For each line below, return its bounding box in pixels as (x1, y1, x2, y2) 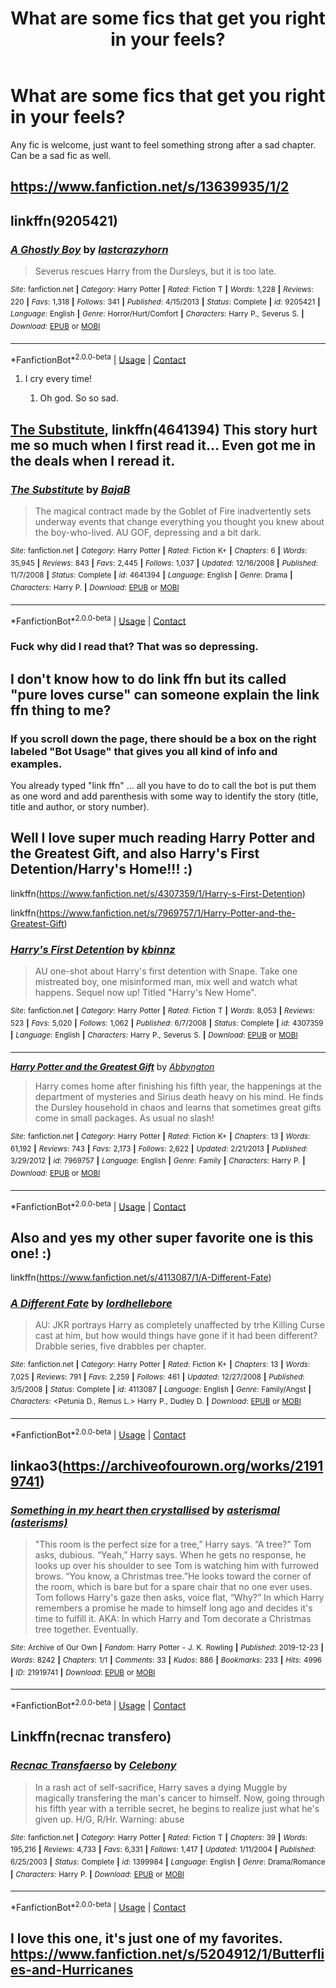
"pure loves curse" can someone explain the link (10, 686, 320, 703)
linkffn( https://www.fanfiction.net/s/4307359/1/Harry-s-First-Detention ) (10, 887, 306, 899)
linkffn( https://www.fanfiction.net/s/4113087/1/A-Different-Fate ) (10, 1272, 272, 1284)
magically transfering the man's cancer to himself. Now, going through (34, 1792, 325, 1804)
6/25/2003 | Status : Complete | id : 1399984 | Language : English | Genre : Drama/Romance (10, 1857, 326, 1867)
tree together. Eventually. (34, 1623, 138, 1636)
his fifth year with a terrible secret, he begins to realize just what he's (34, 1802, 320, 1814)
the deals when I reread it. (10, 452, 176, 469)
